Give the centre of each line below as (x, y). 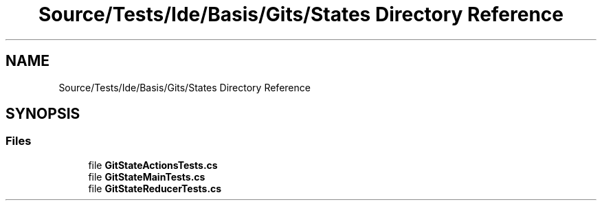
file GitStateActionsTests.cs (153, 165)
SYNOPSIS (43, 114)
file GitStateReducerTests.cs (155, 188)
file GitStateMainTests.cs (147, 176)
